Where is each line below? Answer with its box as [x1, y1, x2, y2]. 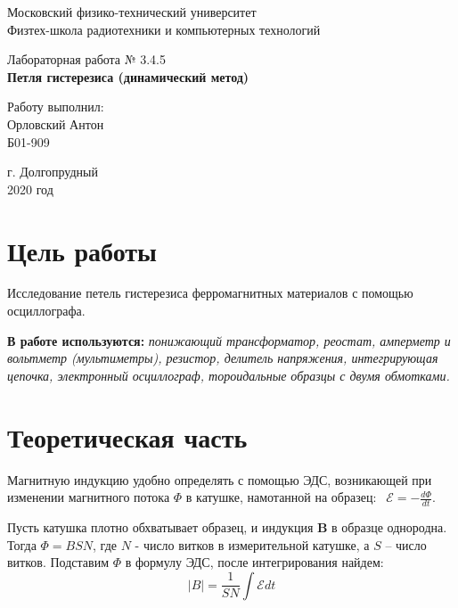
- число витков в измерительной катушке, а [135, 535, 370, 554]
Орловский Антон [7, 114, 104, 133]
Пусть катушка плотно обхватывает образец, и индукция [7, 517, 314, 536]
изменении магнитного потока [7, 488, 170, 506]
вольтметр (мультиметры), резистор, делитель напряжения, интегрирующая [7, 349, 438, 367]
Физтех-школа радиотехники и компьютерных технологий [7, 20, 321, 38]
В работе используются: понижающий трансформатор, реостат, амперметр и [7, 331, 451, 349]
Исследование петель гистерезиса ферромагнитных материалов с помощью [7, 283, 413, 302]
